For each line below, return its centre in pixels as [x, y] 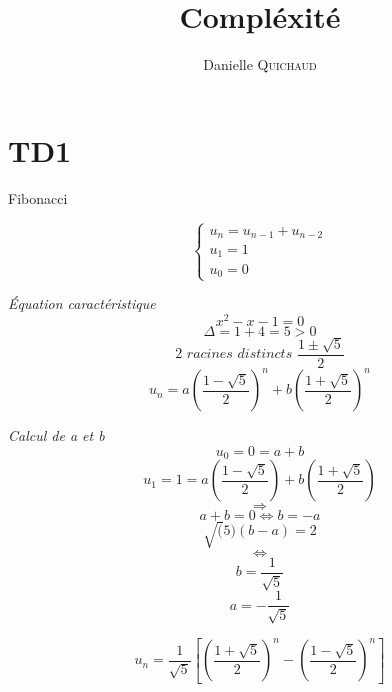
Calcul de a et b [56, 435]
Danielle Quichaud [260, 64]
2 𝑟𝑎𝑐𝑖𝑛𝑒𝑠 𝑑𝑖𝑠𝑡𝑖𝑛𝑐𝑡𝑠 [234, 354]
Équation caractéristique [82, 303]
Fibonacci [38, 197]
